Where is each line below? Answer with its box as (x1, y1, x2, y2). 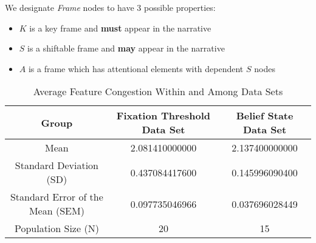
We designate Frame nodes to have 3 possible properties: (5, 1, 216, 13)
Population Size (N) (14, 221, 99, 236)
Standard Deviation (15, 158, 98, 173)
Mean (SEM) (29, 204, 84, 218)
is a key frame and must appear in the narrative (29, 21, 211, 34)
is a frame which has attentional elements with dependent (28, 62, 244, 75)
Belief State (236, 108, 294, 123)
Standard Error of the (10, 190, 103, 204)
